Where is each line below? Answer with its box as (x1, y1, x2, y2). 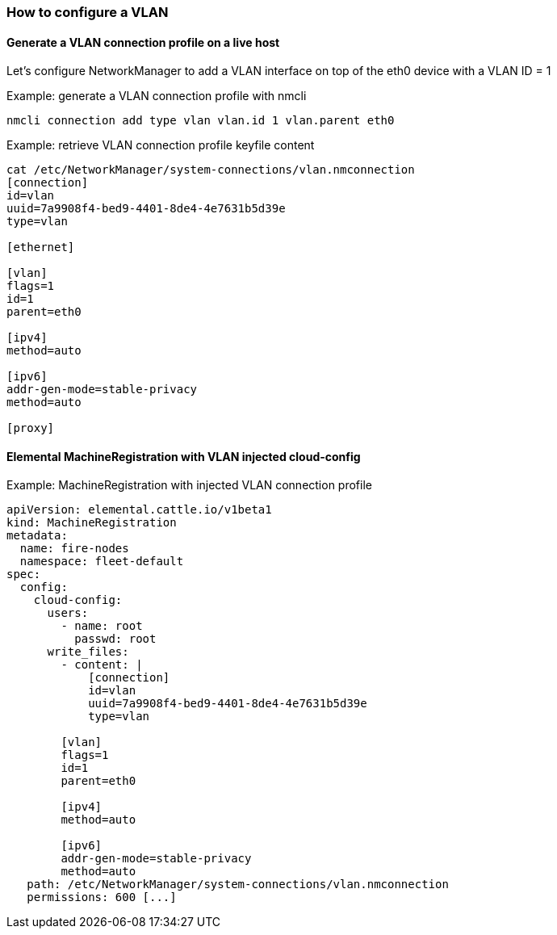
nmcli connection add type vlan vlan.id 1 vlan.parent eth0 (6, 114, 395, 128)
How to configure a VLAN (6, 4, 169, 20)
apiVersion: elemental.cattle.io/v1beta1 (6, 503, 272, 517)
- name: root (61, 619, 143, 633)
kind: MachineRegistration (6, 516, 177, 530)
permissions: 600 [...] (27, 891, 177, 904)
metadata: (6, 529, 68, 543)
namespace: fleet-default (19, 555, 184, 568)
